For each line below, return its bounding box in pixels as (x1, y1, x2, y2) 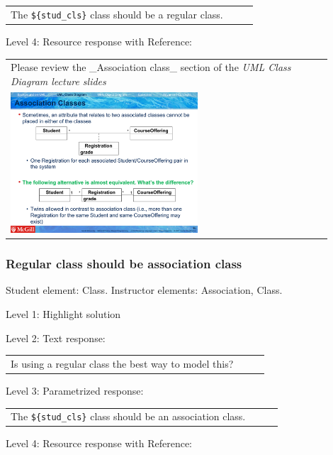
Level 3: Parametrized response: (6, 383, 144, 398)
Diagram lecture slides (11, 73, 106, 88)
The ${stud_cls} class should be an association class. (11, 409, 246, 424)
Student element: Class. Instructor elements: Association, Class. (6, 283, 283, 297)
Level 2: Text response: (6, 330, 106, 345)
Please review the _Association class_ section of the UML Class (11, 60, 291, 75)
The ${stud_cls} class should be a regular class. (11, 6, 223, 21)
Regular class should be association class (6, 255, 242, 273)
